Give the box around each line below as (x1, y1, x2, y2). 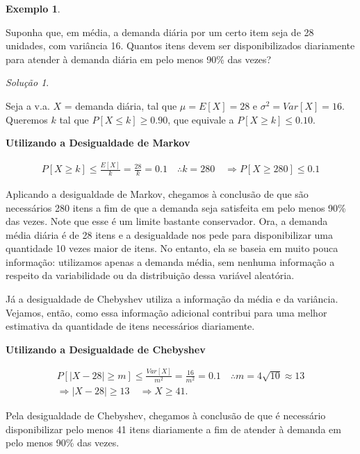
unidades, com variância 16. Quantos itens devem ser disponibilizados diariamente (6, 38, 355, 53)
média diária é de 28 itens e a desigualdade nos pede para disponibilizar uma (6, 227, 333, 242)
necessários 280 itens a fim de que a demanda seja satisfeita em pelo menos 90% (6, 200, 346, 215)
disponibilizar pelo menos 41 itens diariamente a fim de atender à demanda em (6, 421, 341, 436)
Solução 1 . (6, 75, 49, 90)
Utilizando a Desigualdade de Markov (6, 135, 190, 150)
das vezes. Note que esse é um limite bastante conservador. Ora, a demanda (6, 214, 328, 228)
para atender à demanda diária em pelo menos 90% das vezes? (6, 51, 272, 66)
